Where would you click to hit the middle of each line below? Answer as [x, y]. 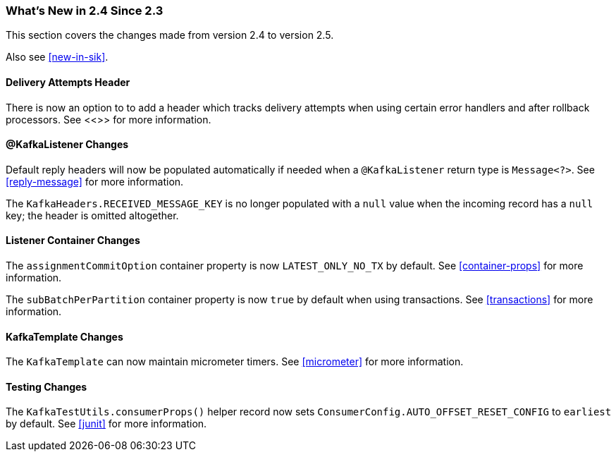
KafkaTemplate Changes [64, 336]
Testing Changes [47, 386]
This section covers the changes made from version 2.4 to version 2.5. [170, 35]
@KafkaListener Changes [67, 145]
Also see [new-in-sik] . [57, 57]
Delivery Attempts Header [68, 82]
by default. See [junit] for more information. [106, 424]
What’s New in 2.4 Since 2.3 [85, 11]
